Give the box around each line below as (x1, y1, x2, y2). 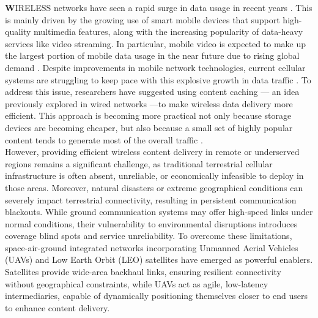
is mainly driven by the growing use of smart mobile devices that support (5, 13, 280, 26)
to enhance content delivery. (5, 301, 110, 314)
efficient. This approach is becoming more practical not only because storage (5, 109, 292, 122)
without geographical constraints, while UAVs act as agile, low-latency (5, 277, 268, 290)
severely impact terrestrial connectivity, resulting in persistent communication (5, 193, 297, 206)
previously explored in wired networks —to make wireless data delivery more (5, 97, 293, 110)
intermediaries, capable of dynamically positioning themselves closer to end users (5, 289, 308, 302)
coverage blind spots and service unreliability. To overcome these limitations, (5, 229, 292, 242)
